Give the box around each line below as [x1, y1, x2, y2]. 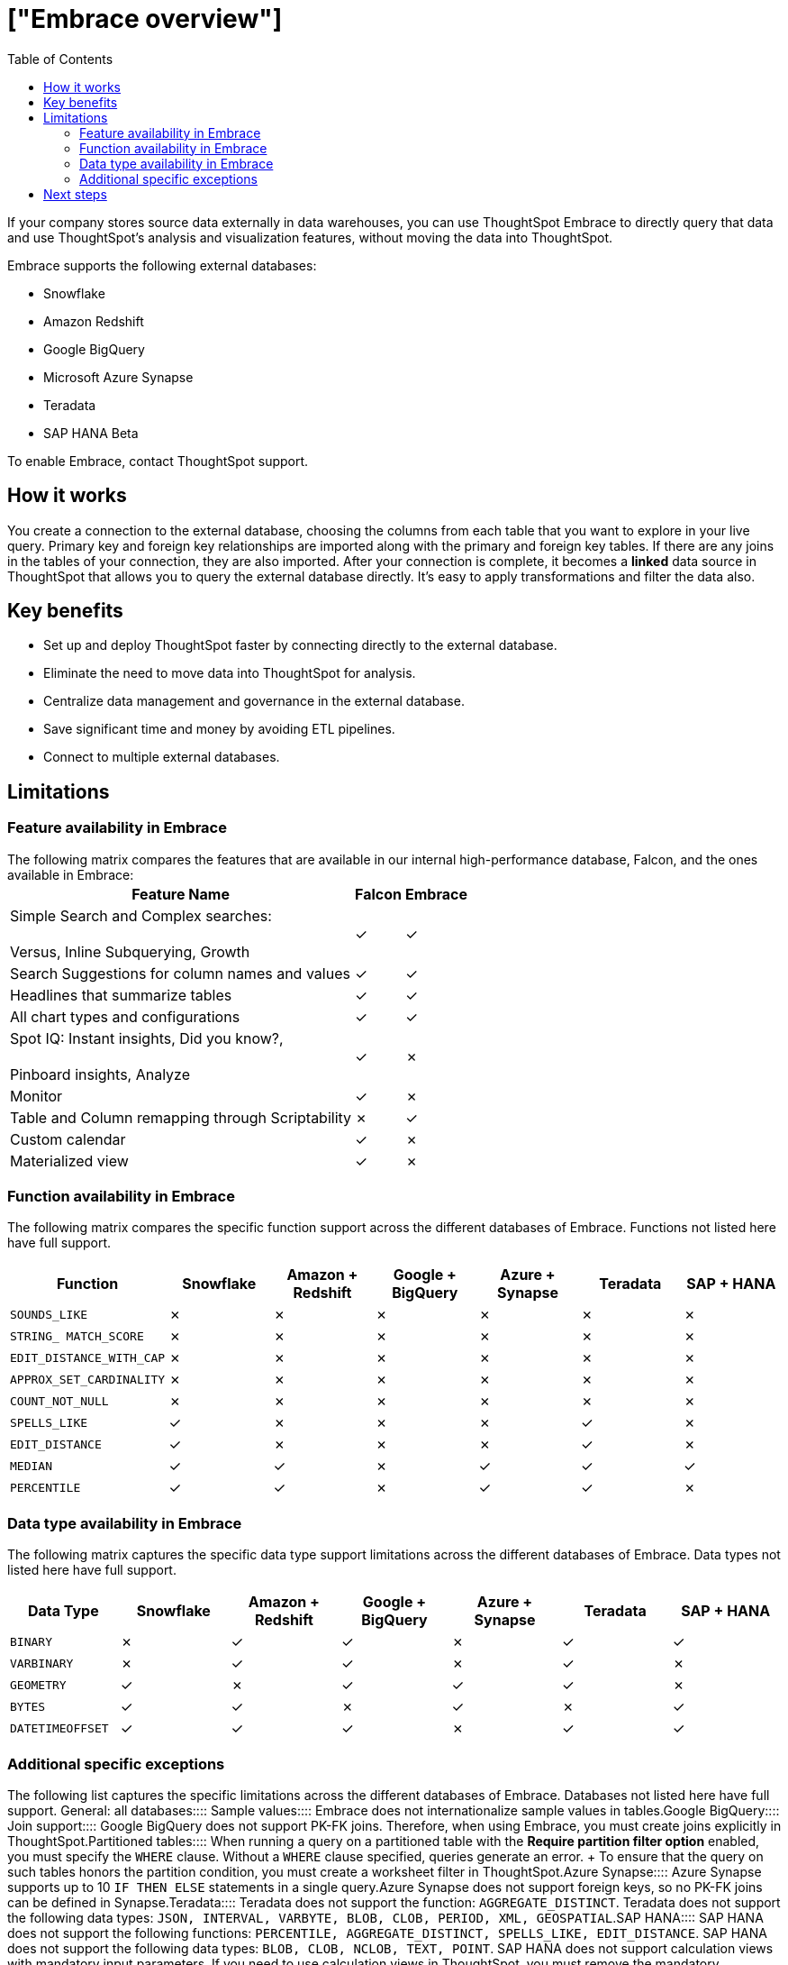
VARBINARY [10, 1656, 74, 1670]
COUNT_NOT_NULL [10, 1394, 109, 1408]
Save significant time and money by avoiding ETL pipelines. [43, 721, 395, 737]
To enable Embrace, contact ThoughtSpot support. [7, 452, 309, 469]
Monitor [10, 1086, 63, 1105]
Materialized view [10, 1151, 129, 1170]
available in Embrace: [7, 866, 134, 882]
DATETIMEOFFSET [10, 1721, 109, 1735]
